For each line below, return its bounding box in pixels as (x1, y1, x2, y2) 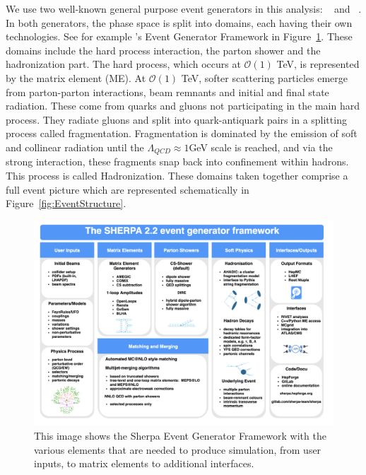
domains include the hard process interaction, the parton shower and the (6, 42, 321, 57)
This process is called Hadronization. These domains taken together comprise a (6, 168, 348, 182)
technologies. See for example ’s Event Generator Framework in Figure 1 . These (6, 29, 353, 44)
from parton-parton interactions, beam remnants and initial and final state (6, 84, 329, 99)
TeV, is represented (276, 57, 360, 71)
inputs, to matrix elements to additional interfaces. (34, 456, 254, 471)
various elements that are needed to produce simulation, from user (34, 442, 321, 457)
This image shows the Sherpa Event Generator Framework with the (34, 428, 326, 443)
